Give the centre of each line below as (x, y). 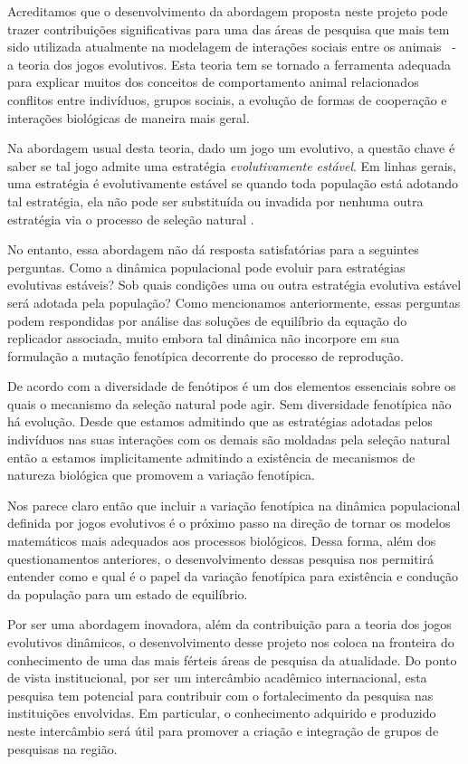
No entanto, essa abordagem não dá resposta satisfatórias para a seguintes (213, 249)
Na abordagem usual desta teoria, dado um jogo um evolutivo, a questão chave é (231, 148)
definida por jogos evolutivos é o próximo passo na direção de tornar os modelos (229, 523)
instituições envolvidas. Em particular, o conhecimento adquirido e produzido (222, 713)
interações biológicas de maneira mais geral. (129, 117)
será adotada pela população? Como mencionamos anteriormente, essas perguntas (234, 302)
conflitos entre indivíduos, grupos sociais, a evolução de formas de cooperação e (227, 99)
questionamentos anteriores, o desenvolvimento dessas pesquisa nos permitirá (221, 558)
